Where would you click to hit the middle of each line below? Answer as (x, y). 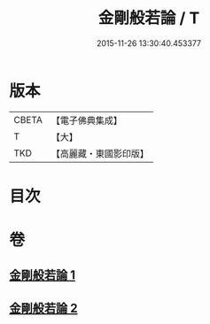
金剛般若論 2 (43, 308)
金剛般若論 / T (149, 18)
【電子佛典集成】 (86, 120)
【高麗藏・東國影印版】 (100, 153)
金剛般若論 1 (43, 275)
